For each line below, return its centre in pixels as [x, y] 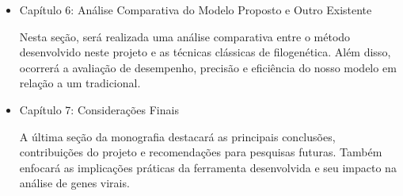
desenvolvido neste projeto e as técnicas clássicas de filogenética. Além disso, [205, 52]
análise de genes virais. [74, 183]
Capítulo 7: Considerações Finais [99, 109]
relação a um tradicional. [80, 83]
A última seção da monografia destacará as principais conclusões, [177, 136]
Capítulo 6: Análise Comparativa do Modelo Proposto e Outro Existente [196, 10]
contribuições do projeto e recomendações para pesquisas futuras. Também [201, 152]
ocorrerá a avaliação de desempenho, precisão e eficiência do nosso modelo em [208, 67]
